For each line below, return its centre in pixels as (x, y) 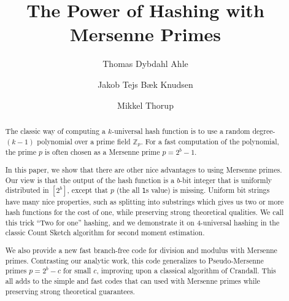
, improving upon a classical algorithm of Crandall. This (186, 271)
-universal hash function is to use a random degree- (194, 131)
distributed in (27, 190)
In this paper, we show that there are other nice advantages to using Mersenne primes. (144, 170)
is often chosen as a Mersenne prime (102, 152)
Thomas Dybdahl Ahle (145, 64)
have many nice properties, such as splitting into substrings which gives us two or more (144, 202)
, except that (87, 190)
